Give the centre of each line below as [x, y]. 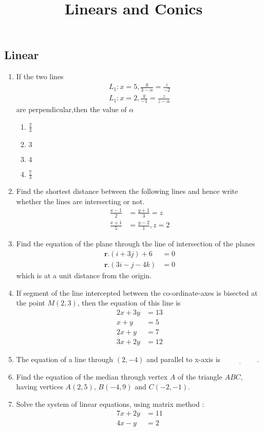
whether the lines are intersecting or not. [80, 201]
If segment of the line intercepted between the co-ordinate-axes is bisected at [137, 292]
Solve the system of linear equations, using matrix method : [110, 403]
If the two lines [40, 76]
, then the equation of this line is [129, 303]
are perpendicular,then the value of [71, 109]
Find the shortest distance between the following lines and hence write [127, 191]
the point [31, 303]
